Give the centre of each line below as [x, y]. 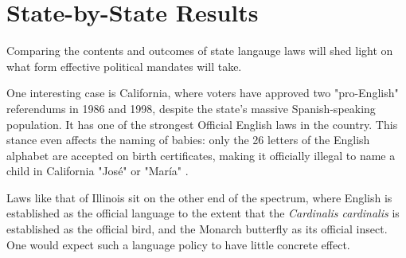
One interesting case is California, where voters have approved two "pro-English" [203, 93]
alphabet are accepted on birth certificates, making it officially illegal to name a [201, 155]
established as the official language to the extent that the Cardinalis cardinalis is [203, 213]
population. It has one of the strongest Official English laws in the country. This [202, 124]
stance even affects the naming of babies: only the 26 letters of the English [188, 140]
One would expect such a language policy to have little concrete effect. [178, 244]
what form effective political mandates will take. [124, 66]
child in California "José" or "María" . [98, 171]
